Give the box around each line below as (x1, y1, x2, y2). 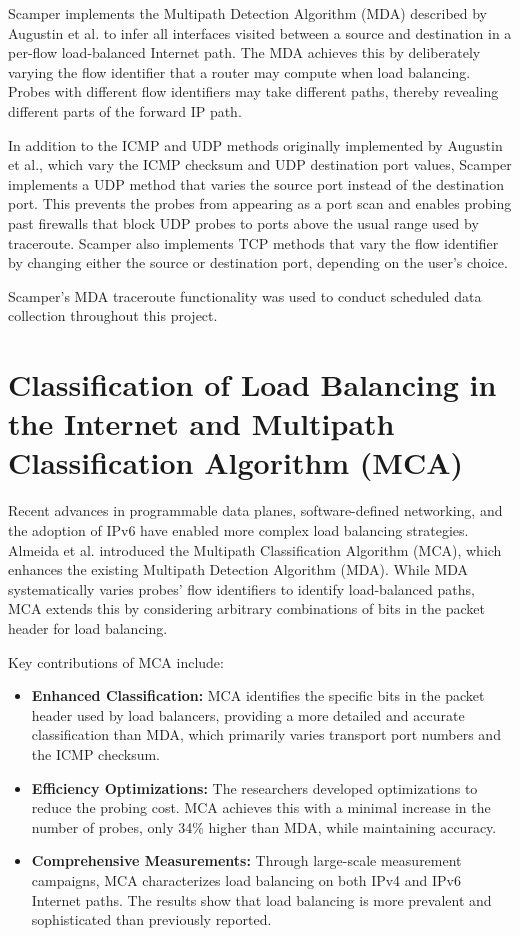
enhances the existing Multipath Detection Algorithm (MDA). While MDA (8, 559, 469, 580)
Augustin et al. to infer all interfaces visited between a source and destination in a (8, 22, 512, 43)
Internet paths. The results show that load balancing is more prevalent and (31, 889, 492, 910)
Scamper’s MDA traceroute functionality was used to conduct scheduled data (8, 285, 482, 306)
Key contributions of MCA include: (8, 651, 224, 672)
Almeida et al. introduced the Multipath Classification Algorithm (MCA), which (8, 539, 502, 560)
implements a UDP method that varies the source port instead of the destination (8, 173, 504, 194)
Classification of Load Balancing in (8, 364, 497, 405)
